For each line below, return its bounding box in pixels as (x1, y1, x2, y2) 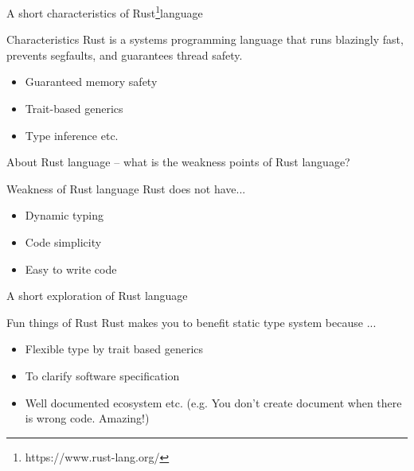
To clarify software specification (25, 367, 180, 383)
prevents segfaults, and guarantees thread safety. (6, 46, 243, 63)
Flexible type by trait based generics (25, 341, 204, 357)
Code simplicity (25, 234, 102, 250)
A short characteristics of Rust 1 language (6, 2, 203, 21)
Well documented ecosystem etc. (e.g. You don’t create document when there (25, 394, 402, 411)
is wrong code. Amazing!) (25, 410, 150, 426)
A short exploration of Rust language (6, 287, 188, 304)
